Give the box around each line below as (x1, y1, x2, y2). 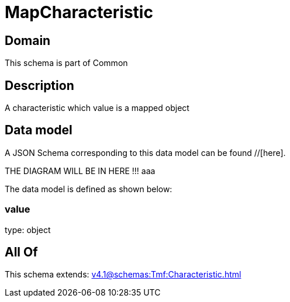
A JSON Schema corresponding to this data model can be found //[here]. (5, 147, 286, 158)
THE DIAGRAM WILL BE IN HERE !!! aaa (5, 165, 156, 176)
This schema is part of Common (5, 58, 128, 68)
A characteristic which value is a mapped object (5, 103, 189, 113)
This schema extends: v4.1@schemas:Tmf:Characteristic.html (5, 269, 241, 280)
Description (5, 78, 74, 93)
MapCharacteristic (5, 2, 153, 22)
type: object (5, 224, 51, 235)
